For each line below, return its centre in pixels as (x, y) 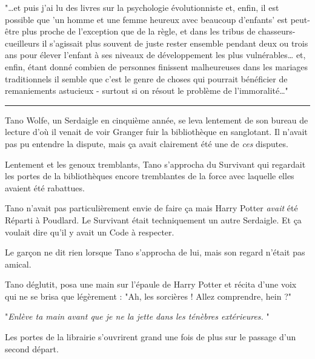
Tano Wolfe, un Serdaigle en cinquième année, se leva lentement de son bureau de (157, 120)
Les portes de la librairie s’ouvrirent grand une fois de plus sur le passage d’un (151, 337)
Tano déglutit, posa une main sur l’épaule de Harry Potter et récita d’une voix (151, 284)
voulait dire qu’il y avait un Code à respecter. (90, 232)
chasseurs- (277, 31)
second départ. (32, 348)
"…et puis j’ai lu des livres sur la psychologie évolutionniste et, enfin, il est (142, 7)
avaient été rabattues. (45, 187)
